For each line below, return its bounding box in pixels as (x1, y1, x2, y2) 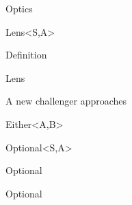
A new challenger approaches (5, 94, 127, 108)
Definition (5, 47, 47, 62)
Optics (5, 1, 33, 15)
